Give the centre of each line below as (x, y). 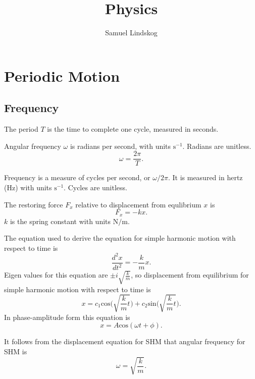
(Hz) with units (28, 187)
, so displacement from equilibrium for (190, 275)
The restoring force (34, 204)
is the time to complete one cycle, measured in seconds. (133, 129)
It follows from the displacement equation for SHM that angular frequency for (125, 341)
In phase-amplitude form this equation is (67, 317)
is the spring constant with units (60, 221)
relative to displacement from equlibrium (138, 204)
